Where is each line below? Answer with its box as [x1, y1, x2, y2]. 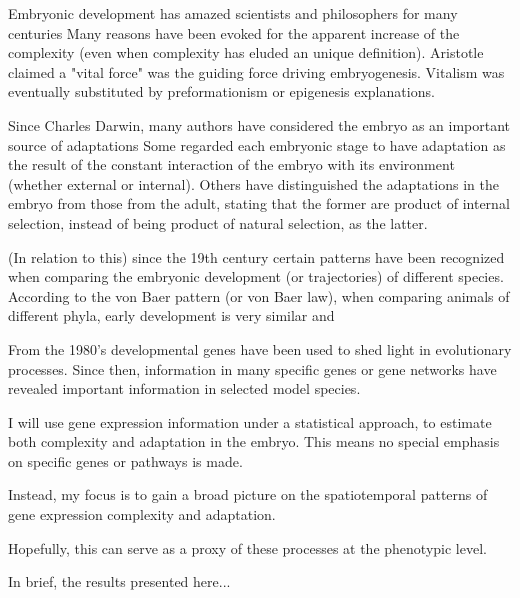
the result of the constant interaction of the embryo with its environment [8, 154, 455, 175]
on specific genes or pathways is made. [8, 450, 243, 471]
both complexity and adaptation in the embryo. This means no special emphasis [8, 431, 500, 452]
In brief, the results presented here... [8, 571, 231, 592]
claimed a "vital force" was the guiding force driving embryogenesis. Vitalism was [8, 61, 505, 82]
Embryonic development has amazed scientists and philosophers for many [8, 3, 458, 23]
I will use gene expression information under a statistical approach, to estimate [8, 411, 492, 432]
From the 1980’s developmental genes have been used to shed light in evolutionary [8, 338, 512, 359]
